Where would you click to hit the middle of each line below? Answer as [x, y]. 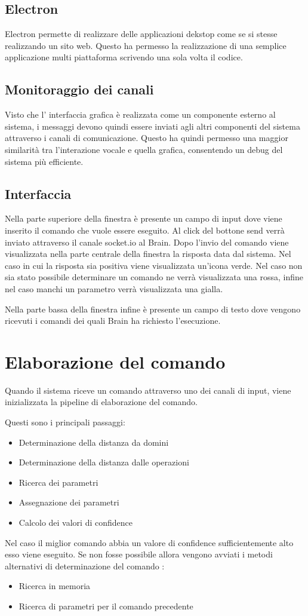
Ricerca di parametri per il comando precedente [106, 606]
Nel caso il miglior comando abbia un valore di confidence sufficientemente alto [149, 542]
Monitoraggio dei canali [79, 89]
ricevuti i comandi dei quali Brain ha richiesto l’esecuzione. [113, 321]
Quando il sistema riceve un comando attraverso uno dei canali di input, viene [148, 390]
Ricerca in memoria [55, 586]
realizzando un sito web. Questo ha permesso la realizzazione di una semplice [146, 45]
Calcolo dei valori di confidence [76, 522]
